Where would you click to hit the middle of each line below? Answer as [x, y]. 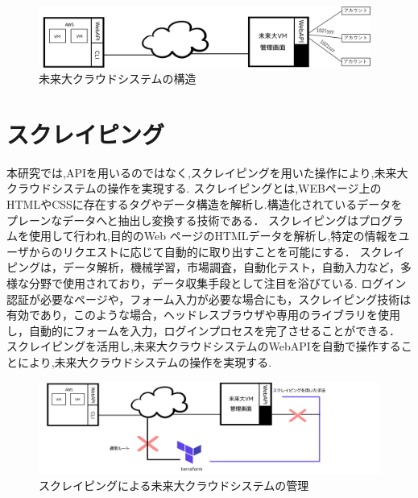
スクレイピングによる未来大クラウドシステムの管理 [174, 486]
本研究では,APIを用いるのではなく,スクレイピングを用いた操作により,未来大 [207, 172]
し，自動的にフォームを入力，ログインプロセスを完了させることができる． [203, 330]
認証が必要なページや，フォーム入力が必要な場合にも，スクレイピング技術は [209, 299]
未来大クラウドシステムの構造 [118, 79]
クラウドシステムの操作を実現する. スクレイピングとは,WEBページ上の [194, 188]
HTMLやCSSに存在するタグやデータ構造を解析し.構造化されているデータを [205, 204]
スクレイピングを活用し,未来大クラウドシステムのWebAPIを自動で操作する [204, 346]
